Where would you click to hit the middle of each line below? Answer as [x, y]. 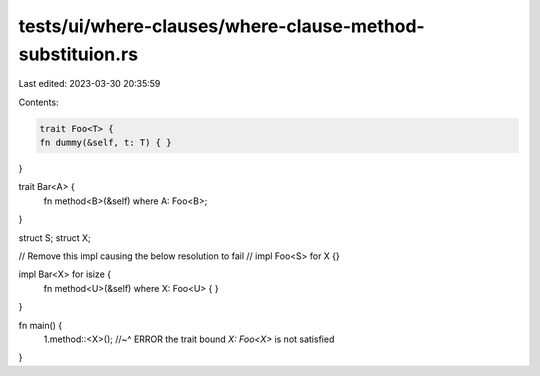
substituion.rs [78, 54]
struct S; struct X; [54, 237]
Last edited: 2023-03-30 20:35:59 [89, 84]
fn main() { [40, 325]
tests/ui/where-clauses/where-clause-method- [221, 26]
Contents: [38, 102]
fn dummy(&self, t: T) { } [105, 143]
